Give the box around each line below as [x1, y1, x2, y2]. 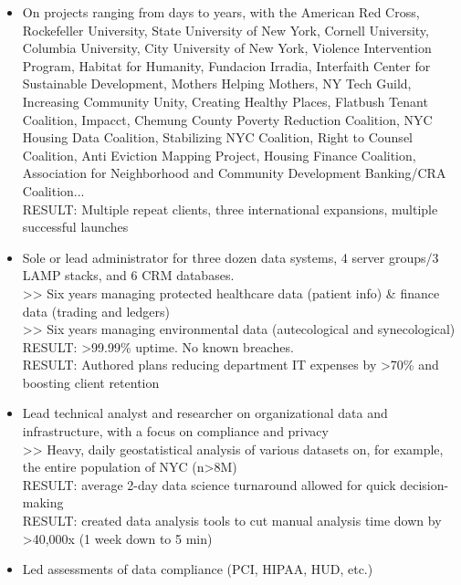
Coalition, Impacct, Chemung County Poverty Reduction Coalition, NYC [22, 110, 433, 129]
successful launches [22, 217, 129, 236]
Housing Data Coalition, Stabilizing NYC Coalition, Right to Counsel [22, 128, 413, 147]
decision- [400, 475, 449, 494]
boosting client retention [22, 372, 160, 392]
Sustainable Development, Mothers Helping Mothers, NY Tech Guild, [22, 74, 412, 93]
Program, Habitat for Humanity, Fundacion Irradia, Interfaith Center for [22, 56, 431, 75]
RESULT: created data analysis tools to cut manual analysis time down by [22, 511, 442, 530]
